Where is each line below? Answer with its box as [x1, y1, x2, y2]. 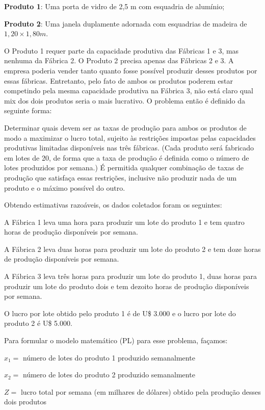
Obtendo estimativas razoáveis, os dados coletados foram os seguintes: [4, 199, 222, 210]
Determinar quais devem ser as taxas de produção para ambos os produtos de [4, 122, 247, 133]
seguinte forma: [4, 105, 52, 116]
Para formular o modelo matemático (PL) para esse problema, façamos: [4, 335, 228, 346]
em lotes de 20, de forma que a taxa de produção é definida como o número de [4, 152, 249, 163]
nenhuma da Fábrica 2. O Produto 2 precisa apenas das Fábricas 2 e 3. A [4, 55, 234, 66]
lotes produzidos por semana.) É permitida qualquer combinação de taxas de [4, 162, 244, 173]
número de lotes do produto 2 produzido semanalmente [23, 369, 195, 380]
